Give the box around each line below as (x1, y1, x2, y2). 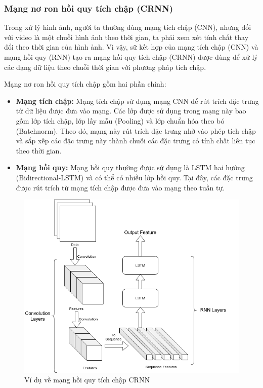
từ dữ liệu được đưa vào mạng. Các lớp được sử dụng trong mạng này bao (16, 105, 246, 116)
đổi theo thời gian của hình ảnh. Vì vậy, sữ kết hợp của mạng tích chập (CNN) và (4, 42, 258, 52)
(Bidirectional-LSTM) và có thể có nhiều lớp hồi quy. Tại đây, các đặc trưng (16, 172, 253, 182)
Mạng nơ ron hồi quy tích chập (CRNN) (4, 2, 173, 14)
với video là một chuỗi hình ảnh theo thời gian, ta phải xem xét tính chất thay (4, 31, 249, 42)
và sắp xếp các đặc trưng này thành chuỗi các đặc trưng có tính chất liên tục (16, 135, 255, 146)
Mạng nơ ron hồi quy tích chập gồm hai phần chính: (4, 79, 166, 89)
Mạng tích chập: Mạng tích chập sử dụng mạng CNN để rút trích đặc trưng (16, 95, 259, 106)
